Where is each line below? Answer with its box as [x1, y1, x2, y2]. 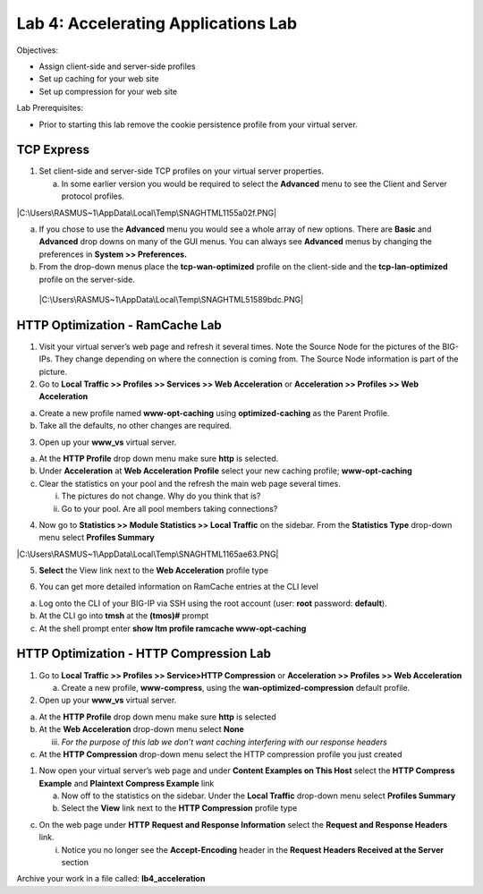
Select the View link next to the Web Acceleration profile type [38, 565, 268, 576]
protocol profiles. [61, 191, 125, 201]
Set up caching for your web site [38, 73, 160, 84]
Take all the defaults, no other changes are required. [38, 421, 233, 431]
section [61, 857, 89, 868]
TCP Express [16, 142, 89, 158]
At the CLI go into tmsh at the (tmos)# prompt [38, 610, 209, 621]
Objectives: [16, 45, 58, 55]
